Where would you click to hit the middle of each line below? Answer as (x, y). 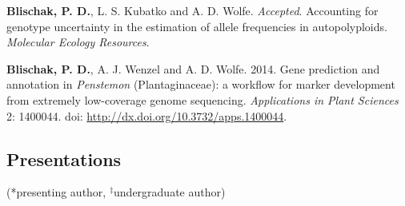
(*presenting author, (56, 192)
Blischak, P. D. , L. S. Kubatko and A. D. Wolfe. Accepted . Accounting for (192, 10)
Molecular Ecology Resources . (78, 42)
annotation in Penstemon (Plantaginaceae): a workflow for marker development (201, 84)
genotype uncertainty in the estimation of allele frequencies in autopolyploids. (197, 26)
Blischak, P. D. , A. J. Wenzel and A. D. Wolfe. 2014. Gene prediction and (193, 68)
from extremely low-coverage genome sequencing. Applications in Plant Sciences (202, 99)
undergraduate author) (170, 192)
